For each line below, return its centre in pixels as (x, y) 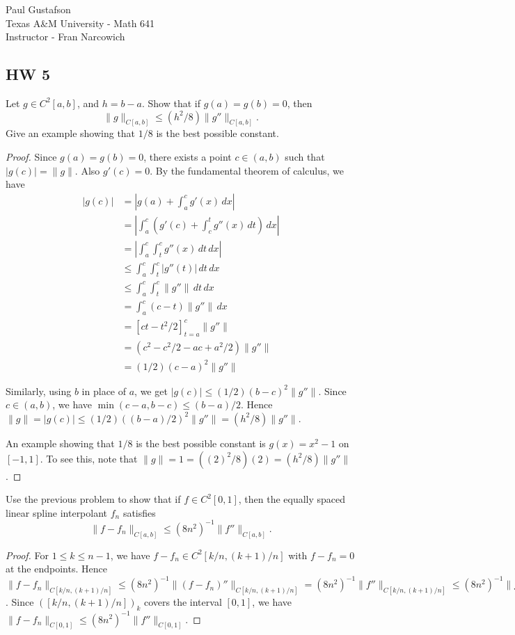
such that (305, 157)
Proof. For (27, 555)
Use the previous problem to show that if (93, 499)
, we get (151, 391)
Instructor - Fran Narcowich (65, 37)
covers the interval (183, 602)
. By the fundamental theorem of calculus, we (247, 170)
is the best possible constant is (201, 443)
